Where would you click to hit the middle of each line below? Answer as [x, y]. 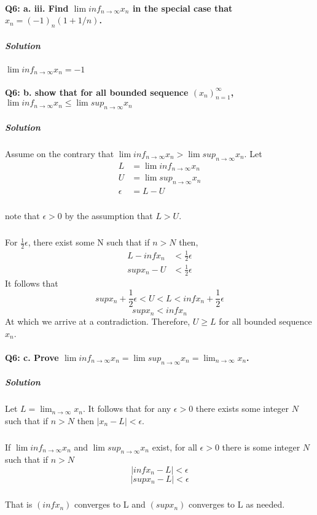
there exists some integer [242, 409]
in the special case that [182, 8]
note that [22, 216]
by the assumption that [109, 216]
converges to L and [110, 504]
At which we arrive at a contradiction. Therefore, [98, 321]
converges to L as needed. [237, 504]
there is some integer [261, 447]
